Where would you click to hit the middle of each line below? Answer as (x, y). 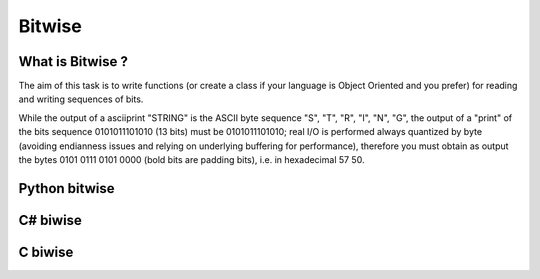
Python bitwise (66, 188)
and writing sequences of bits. (81, 99)
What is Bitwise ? (73, 61)
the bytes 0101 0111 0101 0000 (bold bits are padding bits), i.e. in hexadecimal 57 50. (191, 160)
